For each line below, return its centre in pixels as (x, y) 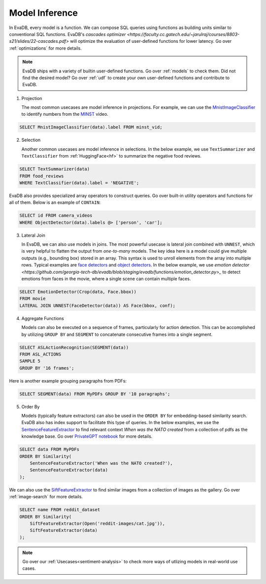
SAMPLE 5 (30, 361)
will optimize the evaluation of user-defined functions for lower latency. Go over (150, 41)
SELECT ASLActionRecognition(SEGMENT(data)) (74, 347)
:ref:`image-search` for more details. (46, 497)
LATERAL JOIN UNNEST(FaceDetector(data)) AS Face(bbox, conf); (98, 306)
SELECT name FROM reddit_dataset (60, 510)
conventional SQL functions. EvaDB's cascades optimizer (67, 34)
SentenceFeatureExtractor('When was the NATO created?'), (101, 463)
